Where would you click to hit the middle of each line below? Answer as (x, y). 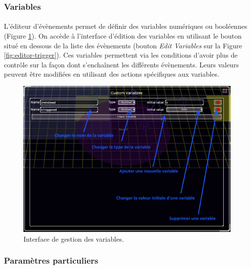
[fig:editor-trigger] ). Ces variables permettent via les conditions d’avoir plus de (121, 55)
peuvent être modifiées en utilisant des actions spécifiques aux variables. (112, 74)
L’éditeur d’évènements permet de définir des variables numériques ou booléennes (126, 26)
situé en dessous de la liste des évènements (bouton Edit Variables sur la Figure (123, 45)
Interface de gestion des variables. (74, 238)
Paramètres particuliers (51, 260)
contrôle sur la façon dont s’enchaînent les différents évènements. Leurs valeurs (122, 64)
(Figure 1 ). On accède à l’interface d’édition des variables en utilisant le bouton (123, 36)
